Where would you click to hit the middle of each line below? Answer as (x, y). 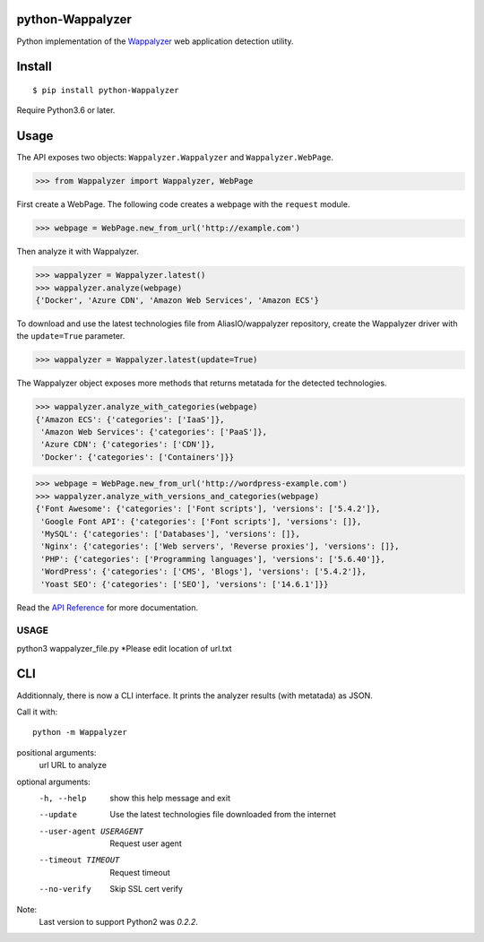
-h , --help (63, 798)
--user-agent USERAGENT (91, 831)
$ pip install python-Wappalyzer (106, 90)
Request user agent (146, 843)
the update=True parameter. (71, 336)
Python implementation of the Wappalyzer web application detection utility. (156, 41)
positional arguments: (56, 752)
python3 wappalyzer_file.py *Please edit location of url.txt (124, 648)
